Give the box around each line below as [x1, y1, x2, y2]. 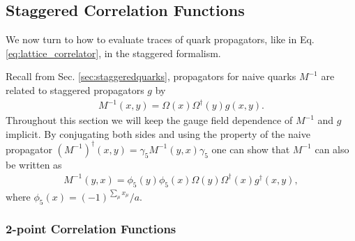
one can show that [211, 141, 290, 156]
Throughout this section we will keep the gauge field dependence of [6, 113, 293, 127]
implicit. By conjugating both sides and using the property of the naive [6, 126, 310, 141]
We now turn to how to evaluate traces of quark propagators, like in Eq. [6, 32, 315, 47]
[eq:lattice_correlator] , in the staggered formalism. [6, 45, 221, 60]
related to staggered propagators [6, 82, 144, 97]
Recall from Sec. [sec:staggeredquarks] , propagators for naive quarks [6, 69, 296, 84]
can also [315, 141, 349, 156]
